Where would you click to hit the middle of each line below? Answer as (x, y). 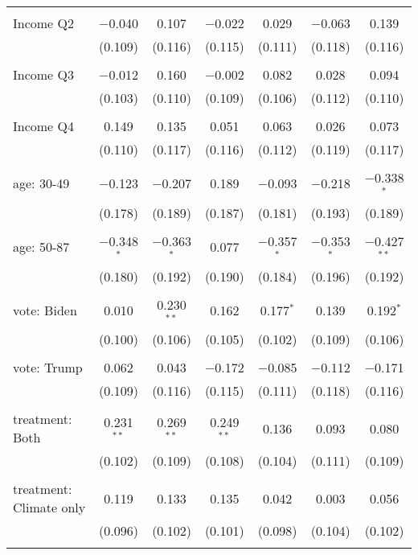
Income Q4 (43, 126)
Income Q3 (43, 74)
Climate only (49, 508)
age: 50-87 (41, 247)
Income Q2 (43, 23)
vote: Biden (45, 310)
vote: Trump (48, 368)
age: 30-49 (41, 183)
